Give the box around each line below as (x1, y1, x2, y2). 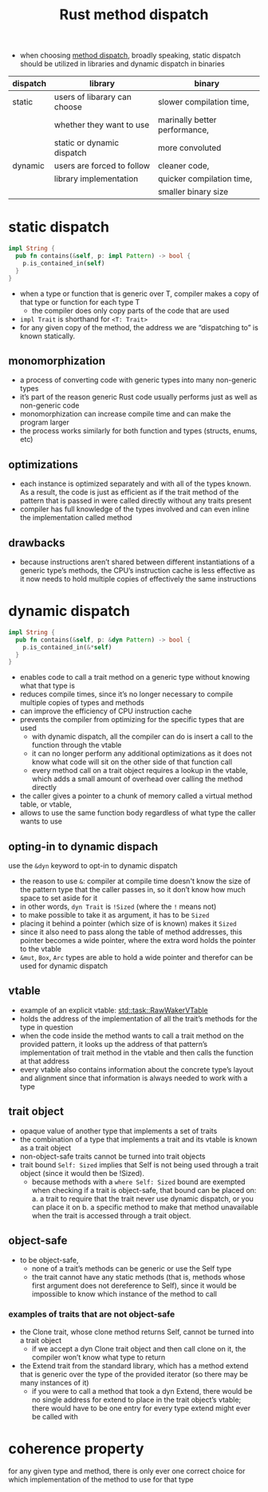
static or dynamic (54, 137, 120, 148)
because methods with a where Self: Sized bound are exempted (31, 1177, 246, 1186)
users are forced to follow (54, 160, 150, 172)
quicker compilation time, (158, 173, 253, 184)
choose (54, 101, 82, 112)
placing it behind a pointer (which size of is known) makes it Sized (19, 919, 237, 929)
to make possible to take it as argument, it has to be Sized (19, 910, 210, 920)
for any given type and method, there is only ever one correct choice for (8, 1466, 246, 1475)
